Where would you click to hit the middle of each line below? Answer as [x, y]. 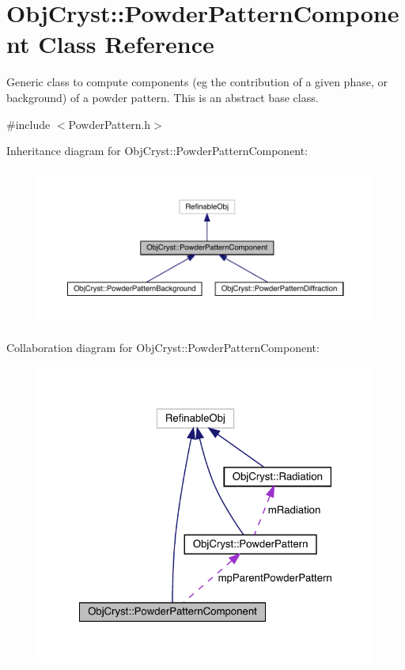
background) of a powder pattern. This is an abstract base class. [163, 97]
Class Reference [126, 44]
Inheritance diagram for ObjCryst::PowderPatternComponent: [157, 151]
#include [28, 124]
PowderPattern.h [110, 124]
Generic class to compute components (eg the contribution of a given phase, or [197, 82]
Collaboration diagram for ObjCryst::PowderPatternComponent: [163, 348]
